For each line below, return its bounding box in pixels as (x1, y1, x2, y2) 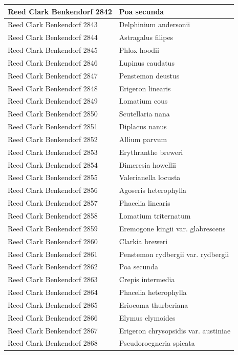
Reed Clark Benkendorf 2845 (8, 45, 98, 55)
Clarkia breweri (119, 235, 168, 246)
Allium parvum (119, 133, 167, 144)
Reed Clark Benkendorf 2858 (8, 210, 98, 221)
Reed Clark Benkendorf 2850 (8, 108, 98, 119)
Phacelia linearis (119, 198, 170, 208)
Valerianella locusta (119, 172, 181, 183)
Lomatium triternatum (119, 210, 191, 221)
